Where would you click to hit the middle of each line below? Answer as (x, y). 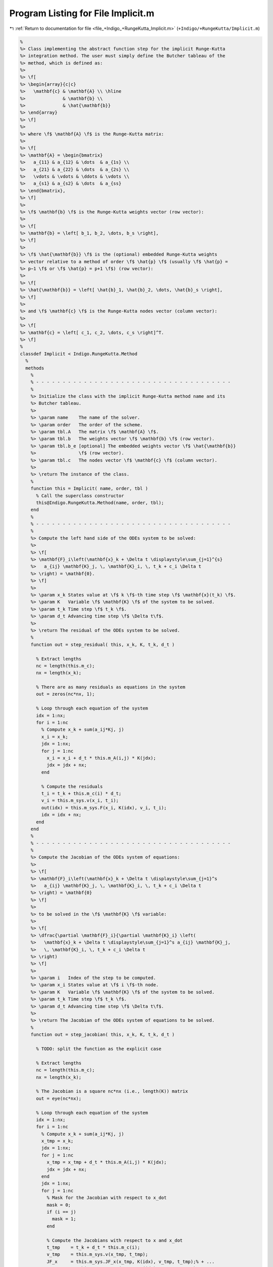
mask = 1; (64, 1219)
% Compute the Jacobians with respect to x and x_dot (115, 1240)
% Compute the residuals (72, 786)
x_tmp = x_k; (57, 1141)
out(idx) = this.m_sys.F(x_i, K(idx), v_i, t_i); (104, 808)
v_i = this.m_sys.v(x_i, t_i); (80, 800)
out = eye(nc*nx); (59, 1098)
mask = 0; (58, 1205)
